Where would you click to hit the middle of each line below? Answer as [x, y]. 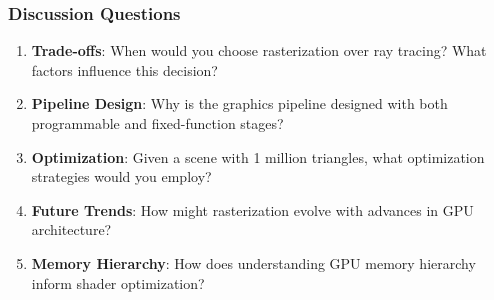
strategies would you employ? [121, 176]
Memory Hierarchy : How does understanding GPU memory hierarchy [253, 262]
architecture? [71, 229]
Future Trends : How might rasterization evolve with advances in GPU [252, 209]
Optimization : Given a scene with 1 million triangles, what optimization [258, 156]
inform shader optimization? [118, 282]
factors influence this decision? [124, 69]
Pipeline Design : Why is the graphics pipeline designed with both [239, 103]
